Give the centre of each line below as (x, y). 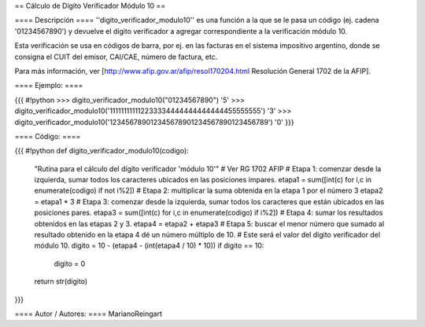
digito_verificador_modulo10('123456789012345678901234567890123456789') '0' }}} (154, 122)
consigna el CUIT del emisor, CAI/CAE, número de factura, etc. (116, 57)
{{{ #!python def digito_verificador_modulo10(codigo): (102, 151)
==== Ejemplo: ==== (49, 86)
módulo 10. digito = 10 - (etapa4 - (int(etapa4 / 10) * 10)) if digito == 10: (149, 246)
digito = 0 (70, 263)
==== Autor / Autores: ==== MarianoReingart (89, 314)
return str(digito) (61, 281)
